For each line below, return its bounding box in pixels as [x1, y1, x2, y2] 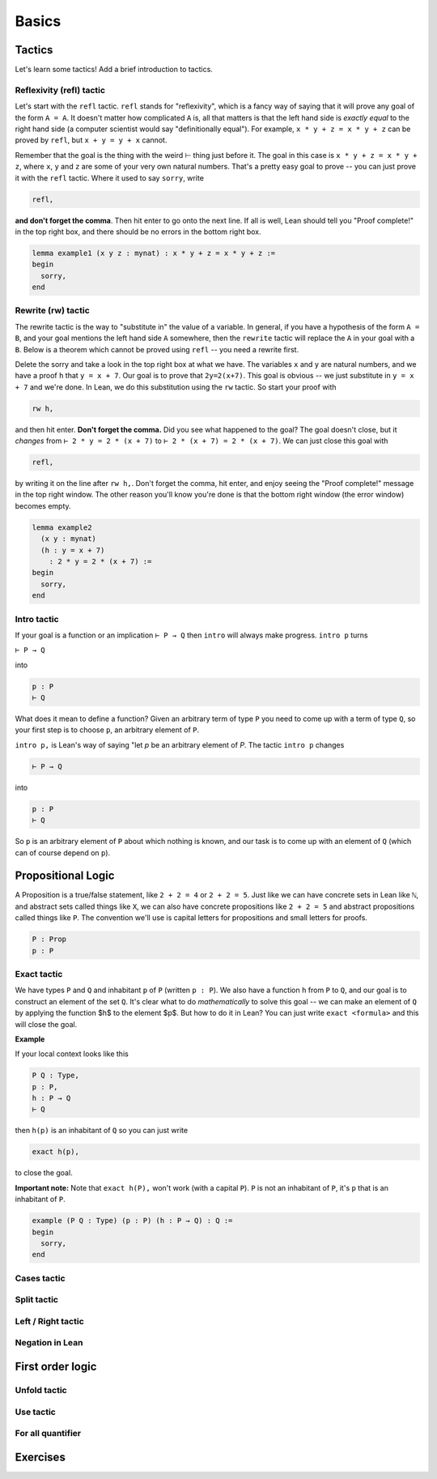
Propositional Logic [15, 869, 115, 883]
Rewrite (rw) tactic [15, 305, 91, 316]
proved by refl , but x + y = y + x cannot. [15, 135, 168, 145]
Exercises [15, 1450, 66, 1464]
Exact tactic [15, 968, 63, 979]
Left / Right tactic [15, 1315, 84, 1327]
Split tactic [15, 1294, 59, 1306]
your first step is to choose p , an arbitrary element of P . [15, 725, 200, 735]
